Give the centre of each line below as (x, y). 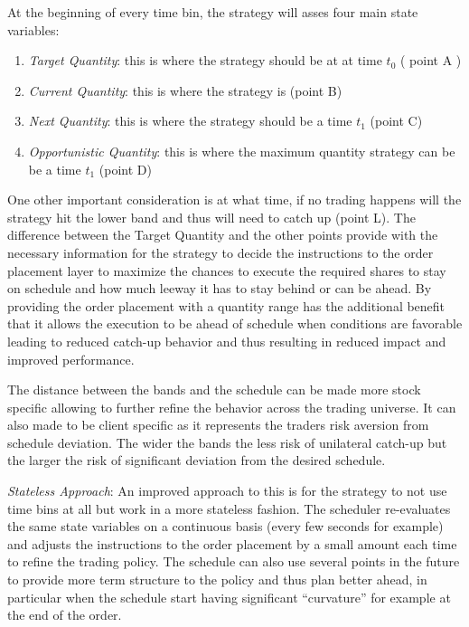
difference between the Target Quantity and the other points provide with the (223, 235)
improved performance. (71, 359)
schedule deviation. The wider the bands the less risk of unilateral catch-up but (227, 442)
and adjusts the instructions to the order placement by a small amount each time (232, 543)
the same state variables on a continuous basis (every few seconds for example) (225, 526)
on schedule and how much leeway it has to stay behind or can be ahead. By (220, 288)
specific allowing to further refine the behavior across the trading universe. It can (232, 407)
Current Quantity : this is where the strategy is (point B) (185, 90)
